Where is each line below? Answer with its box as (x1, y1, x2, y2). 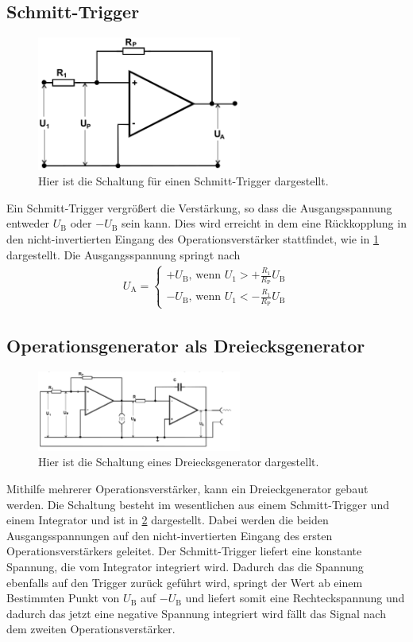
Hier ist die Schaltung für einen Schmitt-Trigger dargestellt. (38, 173, 329, 189)
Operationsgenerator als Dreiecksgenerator (6, 333, 365, 358)
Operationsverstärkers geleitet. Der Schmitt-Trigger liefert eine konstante (6, 543, 362, 559)
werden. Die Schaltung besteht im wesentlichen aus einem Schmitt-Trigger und (6, 496, 389, 512)
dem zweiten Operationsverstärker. (6, 621, 176, 637)
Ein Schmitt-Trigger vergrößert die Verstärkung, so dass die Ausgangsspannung (6, 199, 392, 216)
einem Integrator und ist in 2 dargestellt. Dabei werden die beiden (6, 512, 329, 528)
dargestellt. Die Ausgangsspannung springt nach (6, 246, 241, 263)
